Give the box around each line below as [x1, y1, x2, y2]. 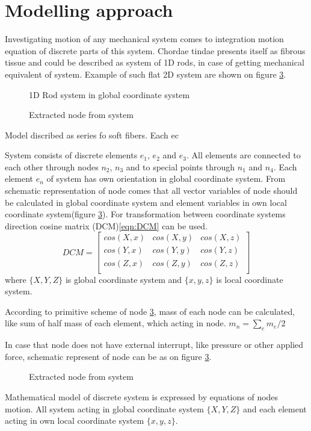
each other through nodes [5, 160, 99, 173]
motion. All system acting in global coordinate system [5, 402, 204, 415]
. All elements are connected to [186, 149, 301, 161]
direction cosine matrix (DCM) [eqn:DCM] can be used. [5, 219, 208, 232]
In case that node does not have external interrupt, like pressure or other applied [5, 338, 304, 351]
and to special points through [126, 160, 235, 173]
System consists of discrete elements [5, 149, 138, 161]
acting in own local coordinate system [5, 414, 144, 427]
